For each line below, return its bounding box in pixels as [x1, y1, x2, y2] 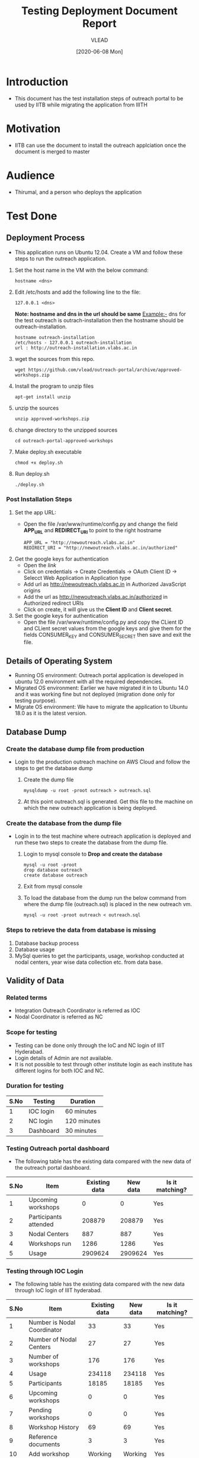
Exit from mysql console [23, 883, 83, 890]
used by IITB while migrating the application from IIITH [14, 101, 148, 108]
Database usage [14, 945, 55, 953]
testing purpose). [14, 697, 57, 704]
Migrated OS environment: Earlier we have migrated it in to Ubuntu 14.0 [14, 684, 188, 692]
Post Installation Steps [6, 495, 72, 504]
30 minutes [65, 1126, 97, 1135]
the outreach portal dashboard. [14, 1164, 91, 1171]
